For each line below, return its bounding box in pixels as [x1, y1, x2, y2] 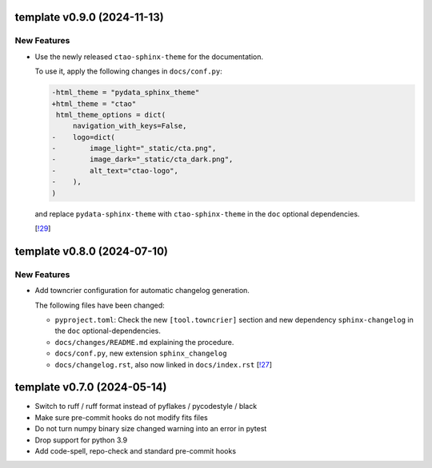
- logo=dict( [51, 133, 116, 141]
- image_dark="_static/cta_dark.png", [51, 155, 234, 164]
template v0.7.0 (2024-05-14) [14, 380, 167, 395]
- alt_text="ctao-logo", [51, 166, 179, 175]
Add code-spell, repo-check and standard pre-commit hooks [34, 446, 236, 455]
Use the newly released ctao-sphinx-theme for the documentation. [34, 52, 264, 61]
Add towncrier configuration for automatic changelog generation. [34, 286, 250, 295]
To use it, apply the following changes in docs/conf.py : [34, 66, 223, 76]
